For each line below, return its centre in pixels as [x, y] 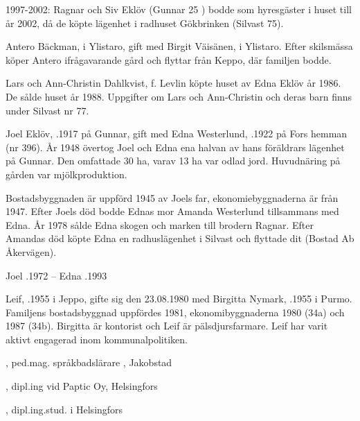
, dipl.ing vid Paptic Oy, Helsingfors [82, 386]
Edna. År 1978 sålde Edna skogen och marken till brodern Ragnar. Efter [160, 224]
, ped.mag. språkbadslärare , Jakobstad [89, 362]
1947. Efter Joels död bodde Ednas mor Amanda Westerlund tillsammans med [172, 211]
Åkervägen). [31, 251]
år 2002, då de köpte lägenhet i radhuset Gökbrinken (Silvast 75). [145, 23]
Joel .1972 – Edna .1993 [56, 275]
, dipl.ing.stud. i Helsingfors [64, 409]
